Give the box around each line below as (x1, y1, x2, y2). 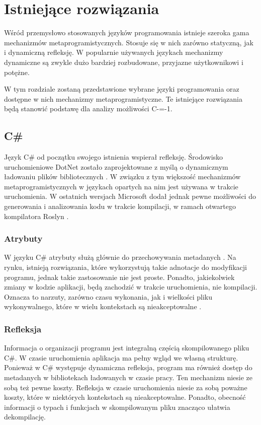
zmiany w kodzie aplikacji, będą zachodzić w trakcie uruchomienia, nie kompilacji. (4, 281, 257, 292)
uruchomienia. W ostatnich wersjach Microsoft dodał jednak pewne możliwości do (4, 191, 256, 201)
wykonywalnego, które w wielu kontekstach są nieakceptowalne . (4, 301, 202, 312)
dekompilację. (4, 411, 46, 422)
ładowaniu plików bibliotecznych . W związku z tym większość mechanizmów (4, 171, 241, 182)
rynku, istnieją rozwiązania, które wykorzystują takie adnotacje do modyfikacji (4, 262, 247, 272)
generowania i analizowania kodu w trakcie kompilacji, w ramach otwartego (4, 201, 236, 211)
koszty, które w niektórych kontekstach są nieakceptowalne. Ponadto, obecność (4, 392, 246, 402)
